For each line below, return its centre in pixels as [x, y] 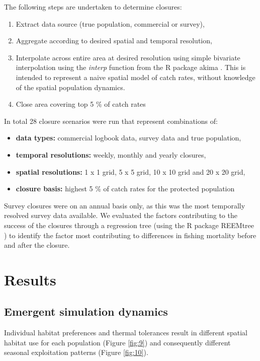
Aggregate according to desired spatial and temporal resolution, [114, 41]
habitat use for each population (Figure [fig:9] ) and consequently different [117, 342]
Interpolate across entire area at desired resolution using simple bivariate [128, 57]
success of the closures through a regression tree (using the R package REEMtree [129, 225]
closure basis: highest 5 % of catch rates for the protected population [125, 189]
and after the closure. [37, 245]
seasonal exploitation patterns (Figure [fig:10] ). [76, 352]
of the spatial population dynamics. [70, 87]
